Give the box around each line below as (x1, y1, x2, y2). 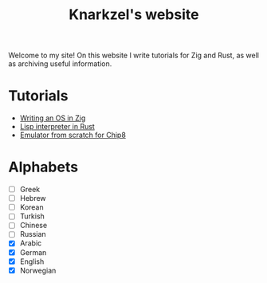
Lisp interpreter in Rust (19, 122, 96, 132)
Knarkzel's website (69, 6, 199, 24)
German (19, 247, 47, 257)
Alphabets (8, 158, 78, 176)
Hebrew (19, 194, 46, 203)
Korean (19, 202, 44, 212)
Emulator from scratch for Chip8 (19, 130, 126, 140)
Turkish (19, 211, 45, 221)
